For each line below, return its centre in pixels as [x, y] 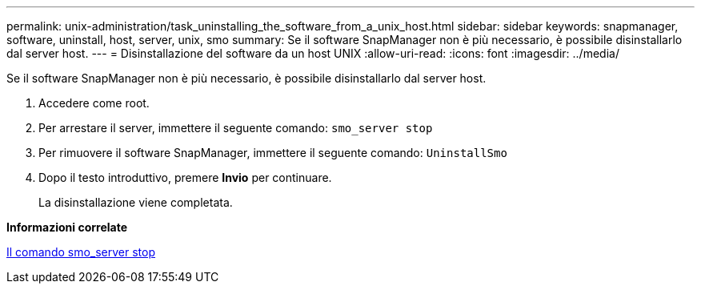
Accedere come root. [94, 103]
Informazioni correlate [67, 227]
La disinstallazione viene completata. [136, 202]
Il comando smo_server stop [81, 252]
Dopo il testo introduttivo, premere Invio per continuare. [185, 177]
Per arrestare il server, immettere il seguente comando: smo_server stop [236, 128]
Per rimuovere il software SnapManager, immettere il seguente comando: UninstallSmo [273, 153]
